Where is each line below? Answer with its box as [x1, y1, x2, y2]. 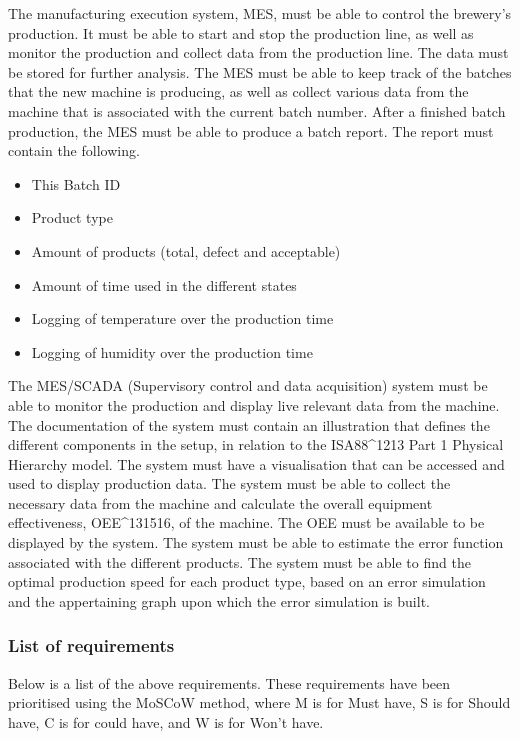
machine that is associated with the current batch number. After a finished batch [8, 100, 506, 121]
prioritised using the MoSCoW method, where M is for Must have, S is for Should [8, 692, 511, 713]
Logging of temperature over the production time [31, 308, 334, 329]
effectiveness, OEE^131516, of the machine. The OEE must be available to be [8, 512, 485, 533]
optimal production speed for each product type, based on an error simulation [8, 571, 486, 592]
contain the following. [8, 140, 140, 161]
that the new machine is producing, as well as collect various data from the [8, 81, 469, 102]
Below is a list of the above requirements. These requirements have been [8, 672, 451, 693]
